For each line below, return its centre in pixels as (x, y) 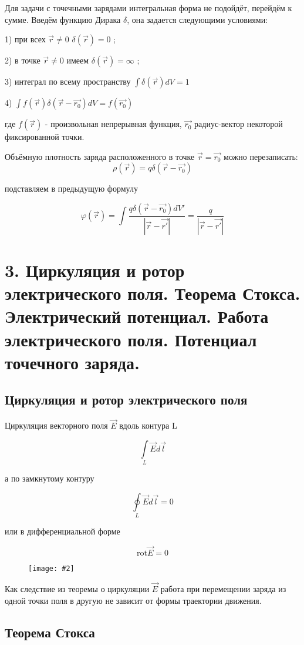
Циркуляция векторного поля (56, 425)
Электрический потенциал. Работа (137, 316)
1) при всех (25, 39)
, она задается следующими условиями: (197, 19)
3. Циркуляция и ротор (95, 270)
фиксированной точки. (45, 137)
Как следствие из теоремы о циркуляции (77, 588)
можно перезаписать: (261, 156)
